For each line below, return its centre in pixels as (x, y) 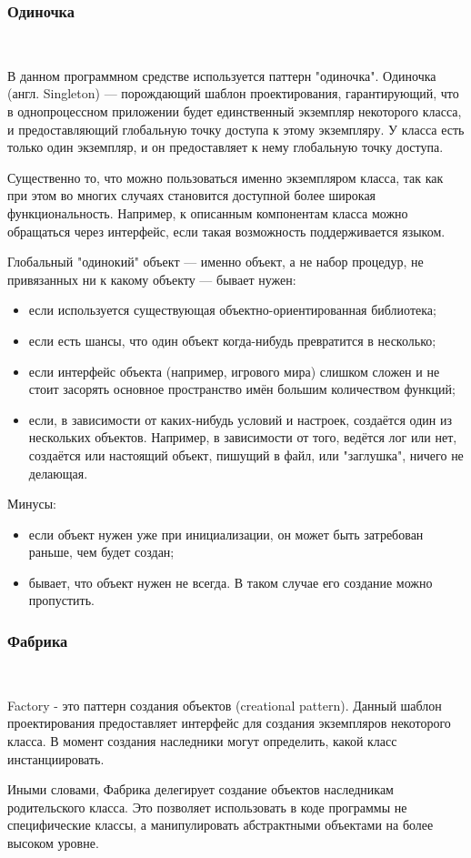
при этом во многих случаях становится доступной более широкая (192, 195)
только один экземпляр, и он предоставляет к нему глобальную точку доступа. (225, 147)
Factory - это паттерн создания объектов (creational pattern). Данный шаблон (225, 705)
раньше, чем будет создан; (101, 552)
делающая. (58, 473)
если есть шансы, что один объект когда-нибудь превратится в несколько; (232, 340)
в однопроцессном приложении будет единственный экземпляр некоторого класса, (235, 111)
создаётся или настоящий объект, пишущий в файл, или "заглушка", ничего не (246, 454)
